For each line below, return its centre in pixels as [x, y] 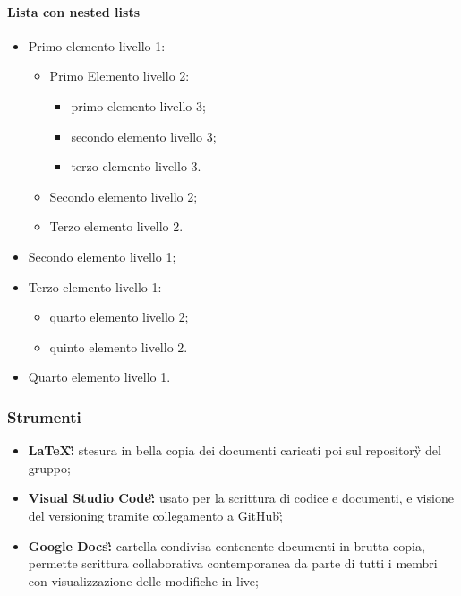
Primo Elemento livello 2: [120, 76]
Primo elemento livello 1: [97, 45]
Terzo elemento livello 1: [95, 286]
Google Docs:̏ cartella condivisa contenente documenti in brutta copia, [226, 545]
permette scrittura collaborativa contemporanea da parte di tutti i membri [233, 563]
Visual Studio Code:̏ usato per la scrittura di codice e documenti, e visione [241, 498]
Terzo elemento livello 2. [116, 226]
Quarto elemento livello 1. [99, 377]
